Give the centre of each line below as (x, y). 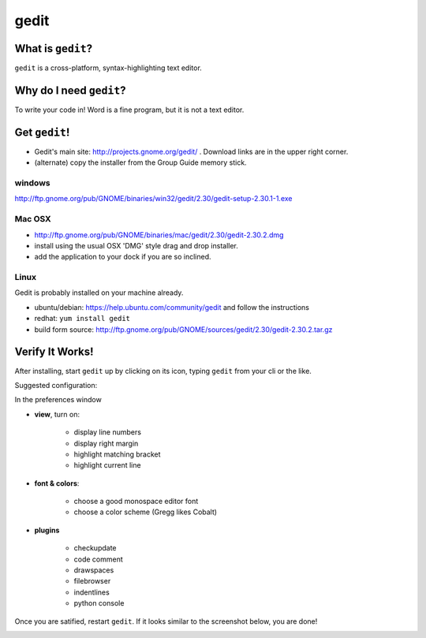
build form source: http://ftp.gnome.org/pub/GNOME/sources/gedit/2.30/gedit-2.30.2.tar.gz (183, 329)
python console (99, 603)
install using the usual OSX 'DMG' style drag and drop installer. (136, 245)
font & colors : (57, 483)
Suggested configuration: (56, 385)
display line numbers (108, 432)
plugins (47, 530)
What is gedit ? (54, 49)
